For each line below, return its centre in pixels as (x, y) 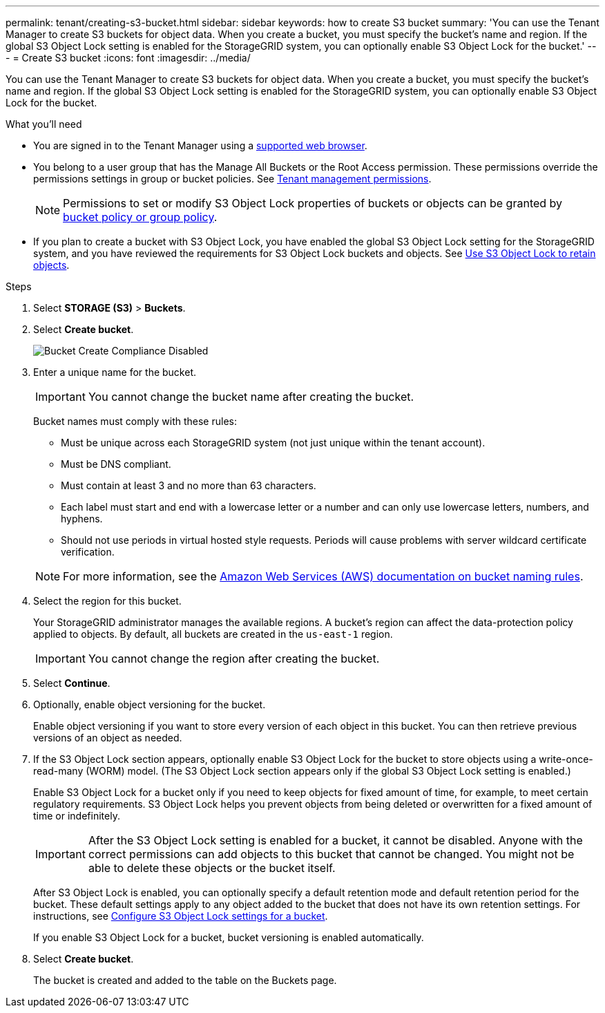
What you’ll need (44, 124)
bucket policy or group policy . (140, 217)
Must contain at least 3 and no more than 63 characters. (189, 485)
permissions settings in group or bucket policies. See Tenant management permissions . (232, 179)
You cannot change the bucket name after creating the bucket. (251, 397)
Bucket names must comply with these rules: (135, 421)
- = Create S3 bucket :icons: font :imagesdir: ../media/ (128, 58)
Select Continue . (72, 683)
